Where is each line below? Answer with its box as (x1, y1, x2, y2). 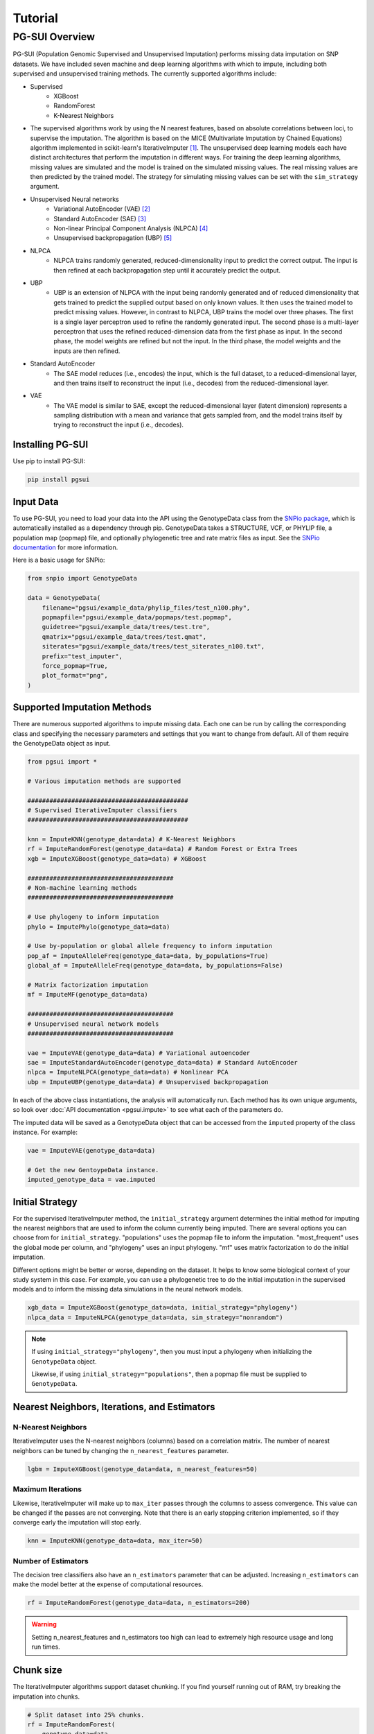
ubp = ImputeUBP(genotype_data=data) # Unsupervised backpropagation (27, 1078, 269, 1085)
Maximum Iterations (12, 1484, 82, 1494)
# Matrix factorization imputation (27, 981, 148, 988)
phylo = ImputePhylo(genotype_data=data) (27, 922, 170, 931)
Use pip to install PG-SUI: (12, 457, 86, 465)
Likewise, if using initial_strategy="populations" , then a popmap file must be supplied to (31, 1370, 308, 1378)
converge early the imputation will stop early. (12, 1518, 142, 1527)
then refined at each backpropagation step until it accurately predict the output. (53, 266, 280, 274)
